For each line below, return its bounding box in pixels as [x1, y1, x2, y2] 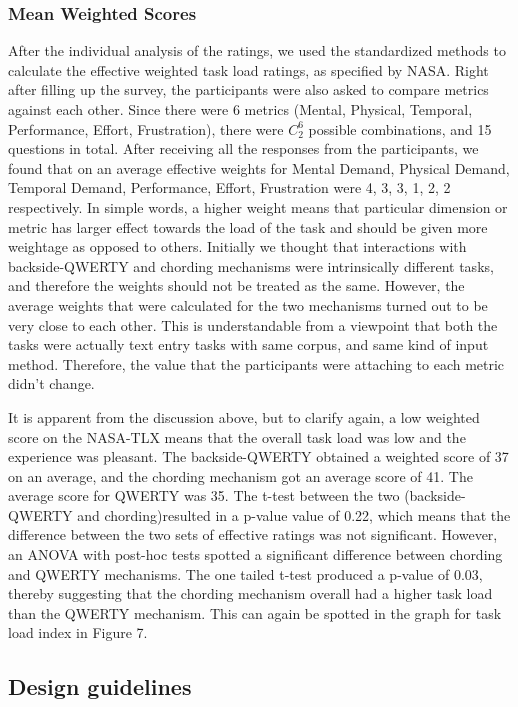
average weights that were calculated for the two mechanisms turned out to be [8, 294, 488, 315]
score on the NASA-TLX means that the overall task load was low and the [8, 426, 466, 447]
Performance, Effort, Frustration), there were [8, 118, 284, 139]
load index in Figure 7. [8, 622, 148, 643]
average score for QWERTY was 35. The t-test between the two [8, 485, 400, 506]
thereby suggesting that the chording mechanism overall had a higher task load [8, 583, 493, 604]
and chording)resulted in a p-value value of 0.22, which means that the [77, 504, 511, 525]
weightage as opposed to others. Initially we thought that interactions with [8, 236, 467, 257]
